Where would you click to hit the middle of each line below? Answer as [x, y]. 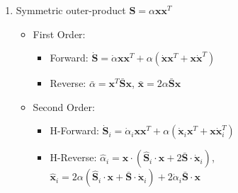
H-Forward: [74, 130]
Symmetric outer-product [71, 10]
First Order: [59, 34]
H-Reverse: [73, 157]
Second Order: [64, 106]
